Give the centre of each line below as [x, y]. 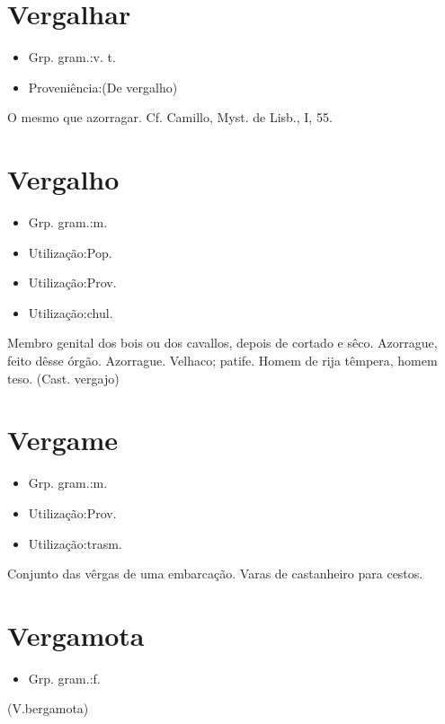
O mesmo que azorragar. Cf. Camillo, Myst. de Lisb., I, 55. [170, 117]
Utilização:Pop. [70, 252]
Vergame [63, 440]
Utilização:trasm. [75, 543]
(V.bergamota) [48, 708]
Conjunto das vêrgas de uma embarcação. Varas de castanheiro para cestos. [215, 574]
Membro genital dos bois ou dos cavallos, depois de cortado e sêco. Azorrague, [222, 343]
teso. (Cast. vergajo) [63, 378]
